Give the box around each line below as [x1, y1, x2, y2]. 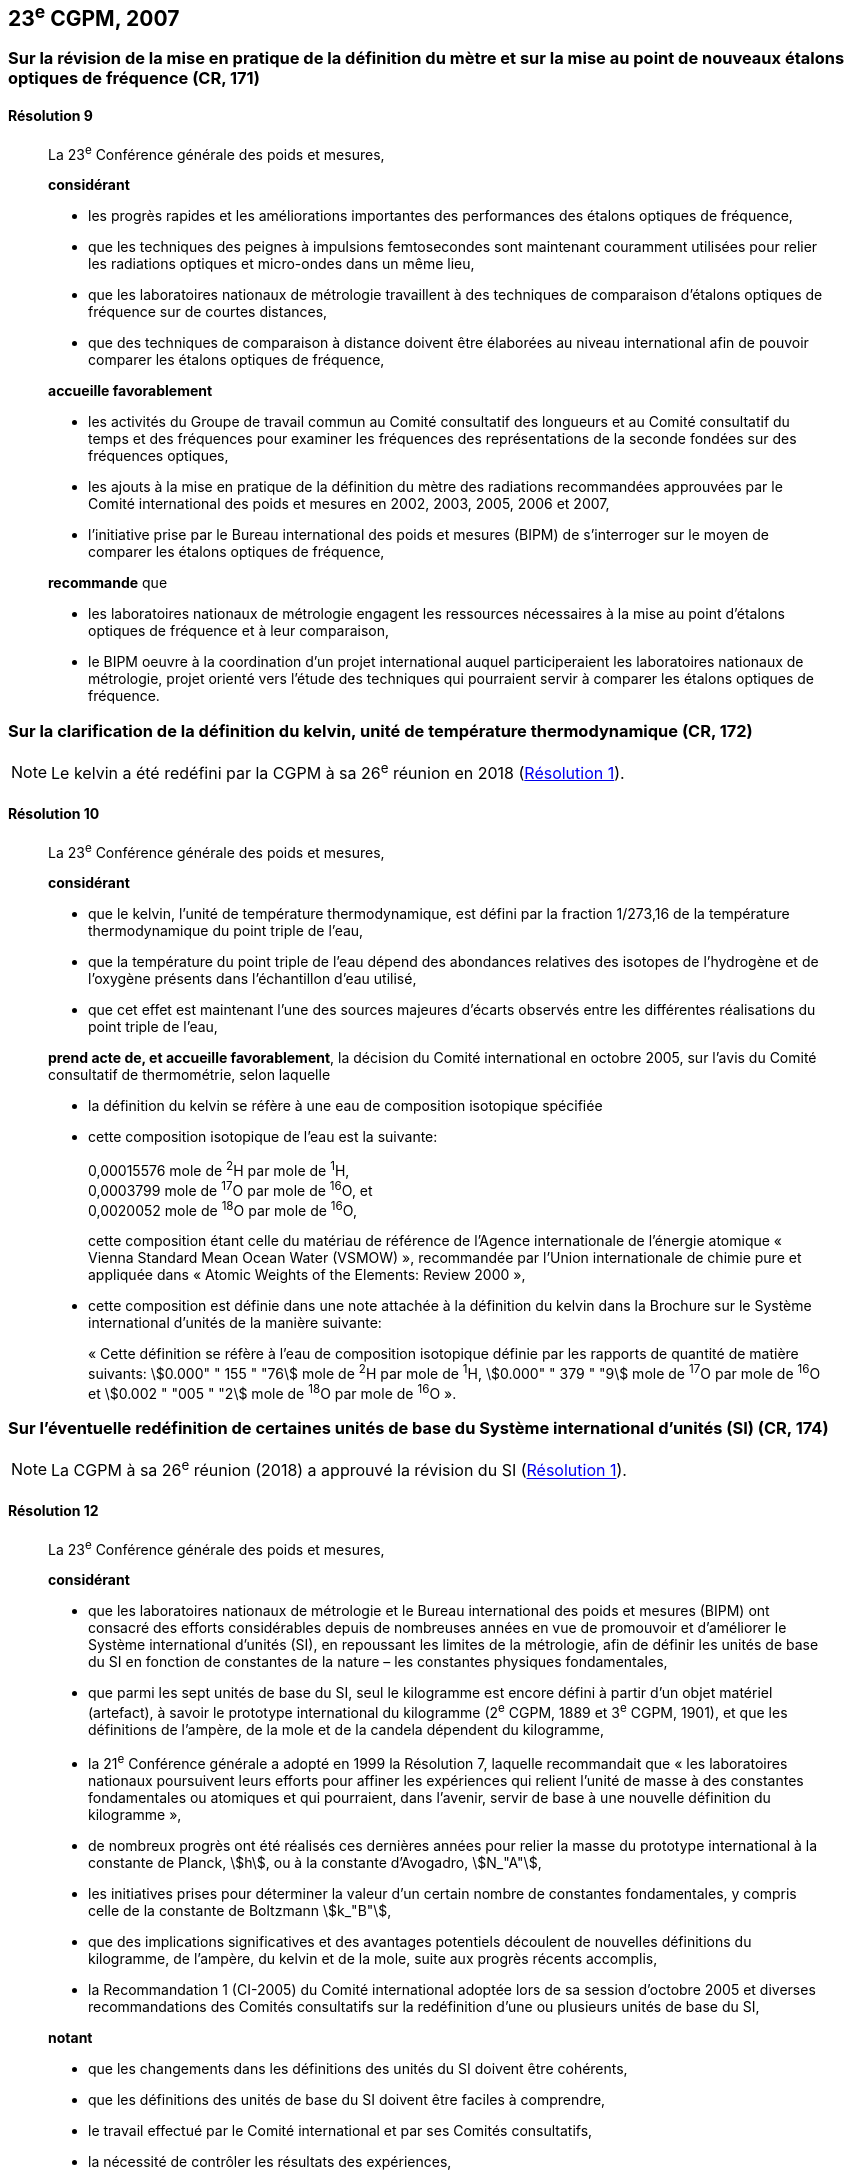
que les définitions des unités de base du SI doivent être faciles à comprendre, [88, 2090, 606, 2108]
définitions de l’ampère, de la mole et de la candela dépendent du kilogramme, [88, 1721, 604, 1739]
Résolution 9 [8, 107, 93, 125]
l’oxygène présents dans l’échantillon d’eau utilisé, [88, 970, 417, 988]
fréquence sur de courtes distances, [88, 303, 328, 321]
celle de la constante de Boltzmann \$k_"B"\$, [88, 1901, 392, 1919]
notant [48, 2028, 93, 2046]
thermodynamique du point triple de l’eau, [88, 922, 364, 940]
